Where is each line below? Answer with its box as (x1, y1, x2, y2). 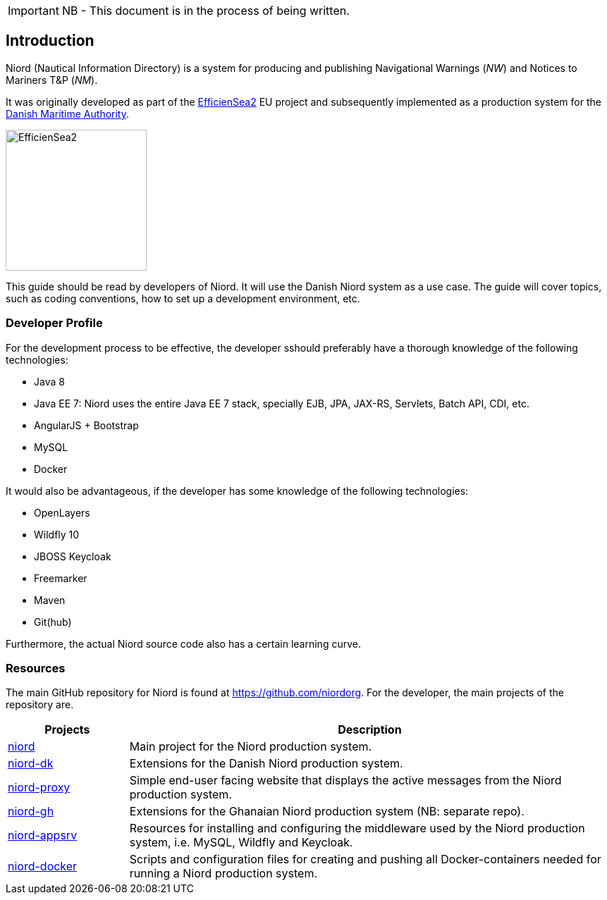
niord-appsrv (8, 828, 78, 843)
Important (8, 4, 59, 18)
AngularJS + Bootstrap (34, 419, 139, 431)
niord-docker (8, 859, 78, 874)
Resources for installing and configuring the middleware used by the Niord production (129, 821, 585, 836)
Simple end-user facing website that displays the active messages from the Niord (129, 773, 562, 788)
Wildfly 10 (34, 528, 80, 541)
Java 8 (34, 375, 65, 388)
